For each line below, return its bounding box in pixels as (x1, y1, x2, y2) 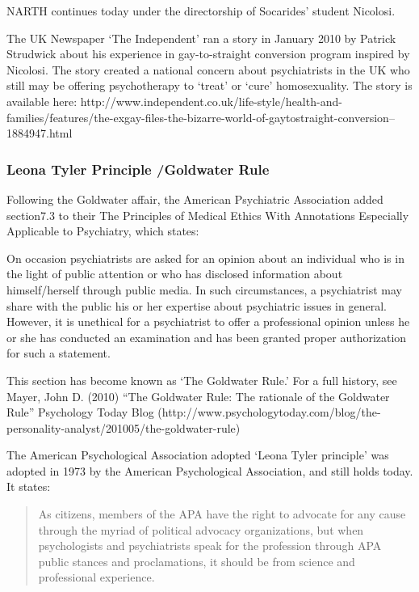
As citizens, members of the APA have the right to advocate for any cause (38, 505, 406, 522)
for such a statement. (6, 345, 111, 362)
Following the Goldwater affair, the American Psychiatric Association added (6, 190, 383, 207)
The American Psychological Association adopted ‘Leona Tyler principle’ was (6, 446, 389, 463)
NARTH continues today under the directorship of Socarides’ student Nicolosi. (6, 2, 396, 19)
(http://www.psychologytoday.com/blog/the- (157, 404, 381, 421)
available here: (6, 92, 78, 109)
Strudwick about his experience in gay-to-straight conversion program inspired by (6, 45, 410, 62)
